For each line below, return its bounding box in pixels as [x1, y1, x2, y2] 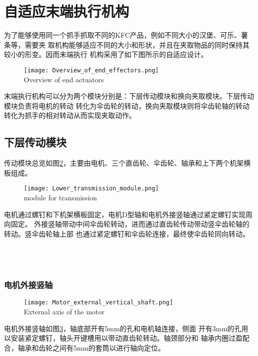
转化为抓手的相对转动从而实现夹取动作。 [4, 110, 136, 120]
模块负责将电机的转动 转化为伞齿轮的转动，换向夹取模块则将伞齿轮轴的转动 [4, 100, 250, 111]
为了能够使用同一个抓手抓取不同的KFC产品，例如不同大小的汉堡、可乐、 [4, 30, 241, 40]
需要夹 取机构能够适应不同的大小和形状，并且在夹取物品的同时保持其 [24, 39, 250, 50]
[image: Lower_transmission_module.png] [24, 185, 159, 192]
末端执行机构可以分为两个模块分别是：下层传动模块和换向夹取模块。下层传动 [4, 91, 254, 101]
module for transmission [24, 192, 97, 202]
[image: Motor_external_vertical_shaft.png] [24, 299, 173, 306]
